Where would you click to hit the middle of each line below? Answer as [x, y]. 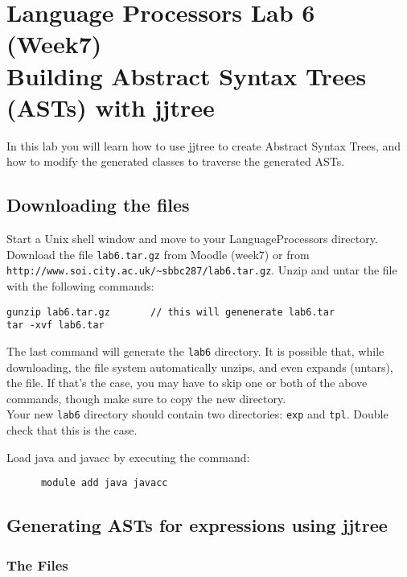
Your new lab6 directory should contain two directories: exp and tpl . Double [197, 414]
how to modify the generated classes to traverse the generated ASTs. [176, 161]
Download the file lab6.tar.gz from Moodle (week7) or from [158, 254]
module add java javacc [104, 483]
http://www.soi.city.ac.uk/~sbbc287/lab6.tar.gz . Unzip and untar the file [202, 270]
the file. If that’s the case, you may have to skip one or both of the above [187, 383]
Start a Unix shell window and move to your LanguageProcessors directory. [192, 239]
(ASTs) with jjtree [111, 107]
